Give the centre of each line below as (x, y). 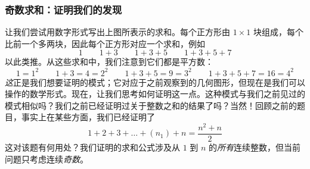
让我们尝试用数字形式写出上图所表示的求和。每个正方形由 (117, 32)
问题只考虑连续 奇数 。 (46, 159)
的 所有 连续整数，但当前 (255, 147)
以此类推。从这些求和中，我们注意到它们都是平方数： (109, 62)
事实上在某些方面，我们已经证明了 (88, 117)
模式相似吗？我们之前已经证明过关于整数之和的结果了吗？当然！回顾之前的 (151, 105)
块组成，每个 (278, 32)
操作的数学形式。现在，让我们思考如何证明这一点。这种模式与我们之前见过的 (155, 94)
